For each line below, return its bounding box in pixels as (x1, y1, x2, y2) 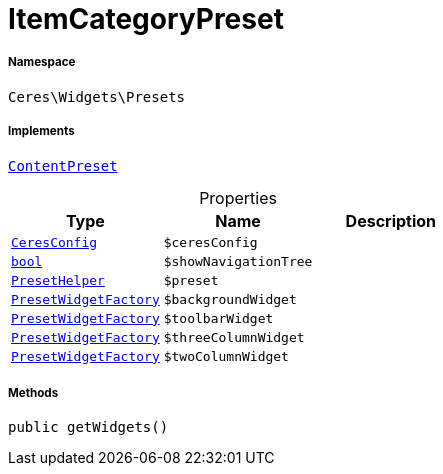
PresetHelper (11, 272, 105, 288)
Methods (8, 385, 59, 400)
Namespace (8, 55, 76, 70)
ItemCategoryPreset (8, 2, 284, 36)
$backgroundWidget (163, 291, 297, 307)
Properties (199, 187, 277, 208)
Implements (8, 124, 75, 139)
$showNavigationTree (163, 253, 313, 269)
